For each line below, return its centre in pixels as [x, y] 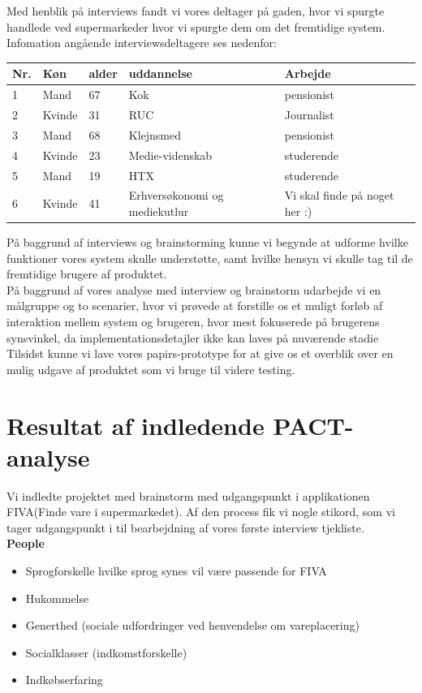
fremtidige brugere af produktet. [87, 274]
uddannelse [160, 73]
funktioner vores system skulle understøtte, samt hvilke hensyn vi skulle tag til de [210, 258]
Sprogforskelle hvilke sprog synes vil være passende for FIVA [176, 571]
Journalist [309, 114]
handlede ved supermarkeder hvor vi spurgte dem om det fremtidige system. [196, 26]
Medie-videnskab [170, 155]
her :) [298, 211]
